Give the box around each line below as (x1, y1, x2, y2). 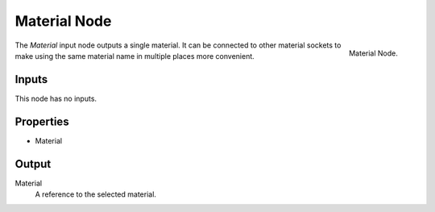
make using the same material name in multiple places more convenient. (14, 51, 255, 60)
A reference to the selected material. (35, 189, 157, 199)
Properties (14, 114, 69, 128)
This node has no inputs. (14, 94, 97, 103)
